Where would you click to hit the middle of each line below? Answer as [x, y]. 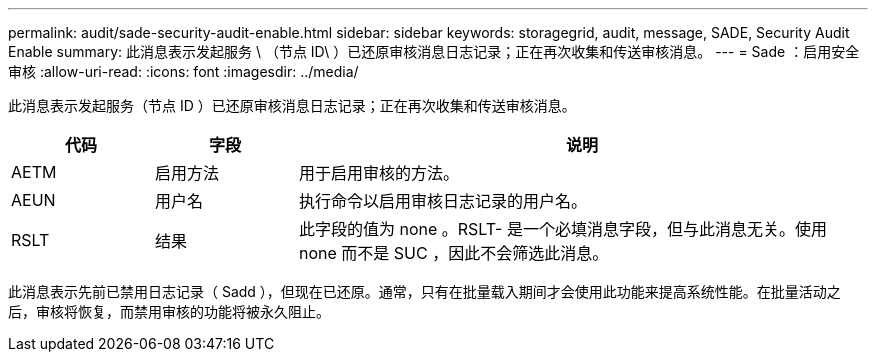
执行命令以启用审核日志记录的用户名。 [442, 201]
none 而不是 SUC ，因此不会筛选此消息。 [453, 253]
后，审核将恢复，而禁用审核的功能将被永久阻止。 [169, 311]
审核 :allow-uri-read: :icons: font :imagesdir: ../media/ [183, 71]
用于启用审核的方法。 [378, 173]
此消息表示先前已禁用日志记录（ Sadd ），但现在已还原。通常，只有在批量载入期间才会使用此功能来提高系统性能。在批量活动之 [424, 291]
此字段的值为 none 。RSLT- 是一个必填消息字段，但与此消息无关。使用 [562, 229]
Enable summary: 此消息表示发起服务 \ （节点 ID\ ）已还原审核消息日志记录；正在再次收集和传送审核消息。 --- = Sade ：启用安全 [434, 51]
